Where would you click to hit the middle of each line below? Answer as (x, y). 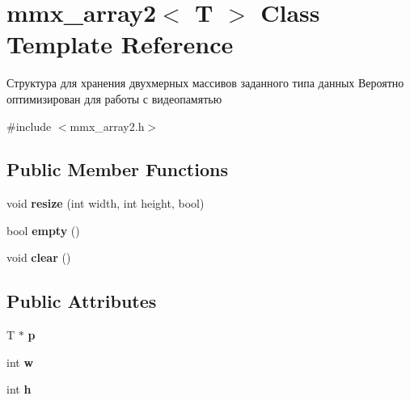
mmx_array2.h (107, 126)
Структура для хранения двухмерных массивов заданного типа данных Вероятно (205, 83)
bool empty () (43, 230)
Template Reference (120, 44)
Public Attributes (82, 301)
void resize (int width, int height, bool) (106, 203)
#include (29, 126)
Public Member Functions (117, 169)
